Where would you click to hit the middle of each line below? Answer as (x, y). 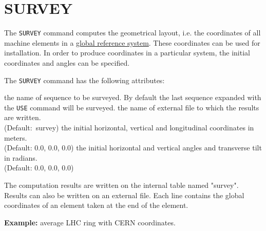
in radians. (21, 157)
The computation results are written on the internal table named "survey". (121, 185)
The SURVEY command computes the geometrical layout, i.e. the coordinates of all (132, 33)
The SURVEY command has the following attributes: (84, 80)
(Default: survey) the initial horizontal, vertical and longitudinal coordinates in (129, 128)
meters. (16, 137)
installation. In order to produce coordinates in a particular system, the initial (127, 53)
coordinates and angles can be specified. (67, 62)
